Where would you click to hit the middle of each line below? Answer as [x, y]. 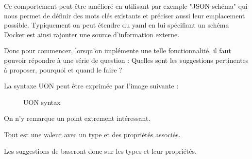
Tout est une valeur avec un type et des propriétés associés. [92, 134]
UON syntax [42, 102]
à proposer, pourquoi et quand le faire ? [63, 69]
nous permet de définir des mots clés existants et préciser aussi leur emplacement [125, 15]
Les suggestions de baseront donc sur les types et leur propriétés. [100, 151]
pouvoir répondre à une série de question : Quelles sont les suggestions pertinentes [126, 60]
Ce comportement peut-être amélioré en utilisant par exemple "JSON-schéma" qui [126, 6]
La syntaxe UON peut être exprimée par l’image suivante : [91, 86]
